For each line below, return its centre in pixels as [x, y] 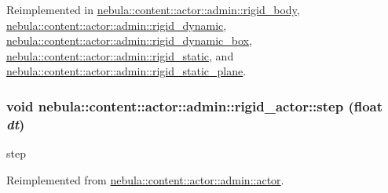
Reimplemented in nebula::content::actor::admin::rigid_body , [153, 9]
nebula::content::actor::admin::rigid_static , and [120, 55]
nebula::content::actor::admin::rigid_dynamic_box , [129, 40]
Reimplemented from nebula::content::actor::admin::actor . [145, 179]
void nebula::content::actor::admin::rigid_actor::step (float [195, 106]
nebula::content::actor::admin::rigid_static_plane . [126, 71]
